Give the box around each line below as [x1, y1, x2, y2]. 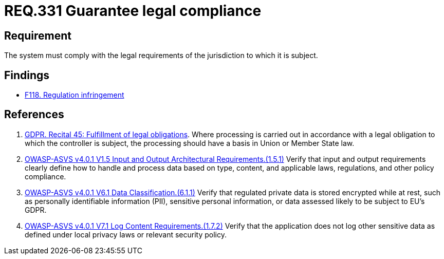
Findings [4, 68, 50, 82]
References [4, 108, 64, 121]
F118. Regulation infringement [25, 90, 124, 100]
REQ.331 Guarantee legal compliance [4, 2, 262, 20]
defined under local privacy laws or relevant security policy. [25, 230, 227, 239]
